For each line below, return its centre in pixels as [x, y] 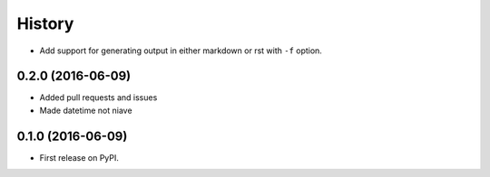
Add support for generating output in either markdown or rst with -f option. [181, 51]
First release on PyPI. [79, 157]
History [45, 23]
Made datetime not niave [86, 110]
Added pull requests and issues [98, 98]
